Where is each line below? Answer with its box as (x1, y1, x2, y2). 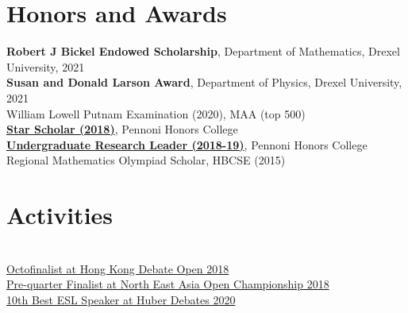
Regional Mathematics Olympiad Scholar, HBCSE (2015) (6, 152, 286, 168)
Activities (6, 199, 114, 231)
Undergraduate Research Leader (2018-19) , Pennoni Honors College (6, 136, 368, 153)
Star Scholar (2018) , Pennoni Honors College (6, 121, 238, 137)
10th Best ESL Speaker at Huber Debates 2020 (6, 291, 236, 307)
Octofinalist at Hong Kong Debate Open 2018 (6, 260, 229, 276)
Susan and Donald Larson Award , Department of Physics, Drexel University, (6, 74, 402, 91)
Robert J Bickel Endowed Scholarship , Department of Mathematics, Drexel (6, 43, 400, 60)
